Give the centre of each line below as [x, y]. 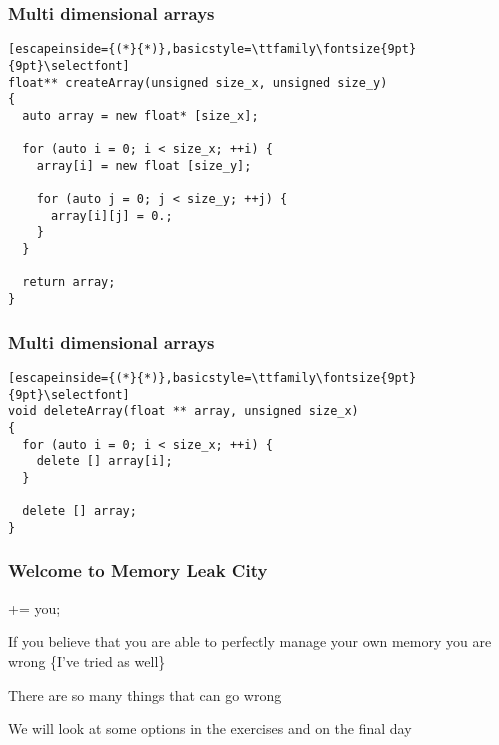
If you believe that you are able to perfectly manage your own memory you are [250, 641]
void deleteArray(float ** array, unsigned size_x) [183, 411]
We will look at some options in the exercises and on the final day [210, 728]
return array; [69, 282]
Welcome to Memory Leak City [138, 570]
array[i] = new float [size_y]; [144, 165]
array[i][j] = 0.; [111, 215]
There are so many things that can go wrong [145, 694]
